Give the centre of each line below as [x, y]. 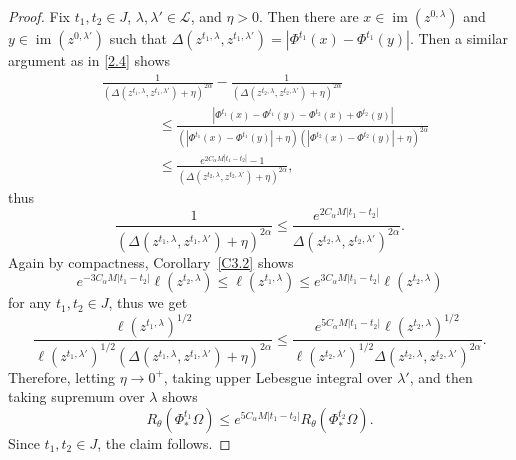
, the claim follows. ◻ [164, 442]
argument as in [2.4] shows [89, 60]
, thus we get [148, 302]
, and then [441, 376]
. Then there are [309, 16]
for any [30, 302]
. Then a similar [459, 38]
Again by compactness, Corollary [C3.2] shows [151, 261]
